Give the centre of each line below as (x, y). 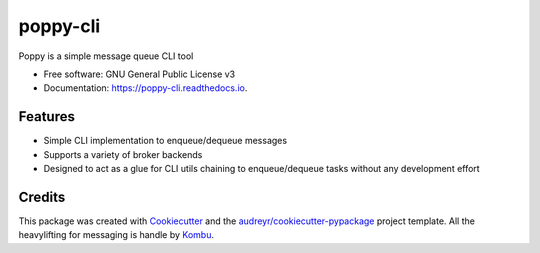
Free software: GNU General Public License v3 (139, 74)
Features (46, 116)
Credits (42, 196)
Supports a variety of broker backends (123, 154)
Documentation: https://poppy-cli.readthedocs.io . (145, 88)
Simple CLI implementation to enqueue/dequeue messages (165, 141)
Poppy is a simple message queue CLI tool (106, 56)
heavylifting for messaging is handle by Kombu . (116, 235)
